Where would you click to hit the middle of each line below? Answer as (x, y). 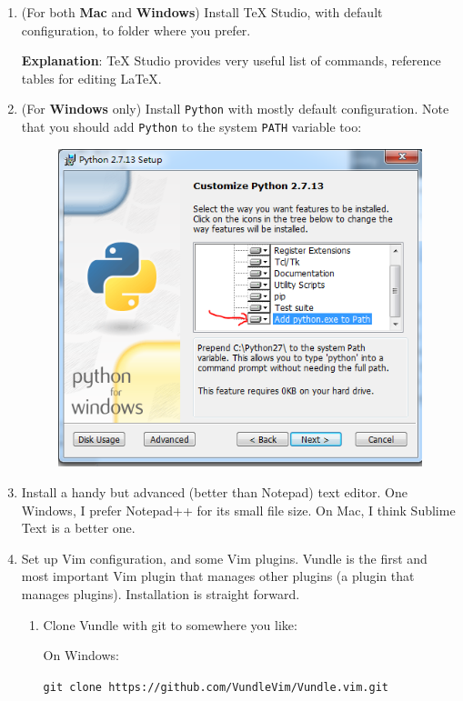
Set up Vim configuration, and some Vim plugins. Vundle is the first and (224, 558)
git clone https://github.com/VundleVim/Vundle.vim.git (216, 687)
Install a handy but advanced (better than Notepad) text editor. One (214, 491)
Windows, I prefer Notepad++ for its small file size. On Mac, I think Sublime (238, 510)
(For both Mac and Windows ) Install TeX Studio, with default (202, 12)
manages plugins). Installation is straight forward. (161, 593)
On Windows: (81, 655)
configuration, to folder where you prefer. (136, 30)
